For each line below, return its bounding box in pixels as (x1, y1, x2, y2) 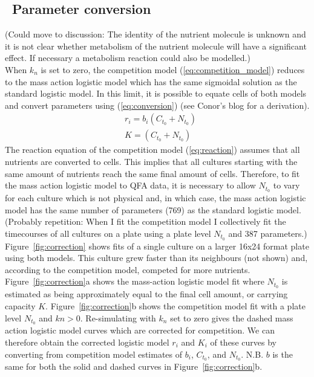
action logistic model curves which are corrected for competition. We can (5, 324, 275, 337)
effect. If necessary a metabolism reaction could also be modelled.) (5, 51, 250, 64)
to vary (273, 179, 300, 192)
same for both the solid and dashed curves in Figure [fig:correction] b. (5, 360, 263, 373)
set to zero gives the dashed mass (170, 311, 293, 324)
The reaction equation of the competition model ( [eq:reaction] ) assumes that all (5, 143, 300, 156)
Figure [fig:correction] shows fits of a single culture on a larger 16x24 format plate (5, 239, 309, 252)
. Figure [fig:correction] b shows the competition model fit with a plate (45, 299, 306, 312)
